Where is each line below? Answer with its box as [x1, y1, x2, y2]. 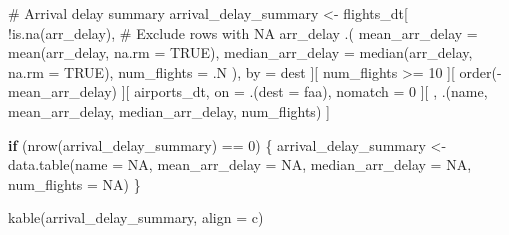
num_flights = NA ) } [8, 173, 141, 194]
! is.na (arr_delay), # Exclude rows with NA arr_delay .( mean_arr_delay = [8, 22, 478, 43]
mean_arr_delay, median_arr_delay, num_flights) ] [8, 100, 330, 121]
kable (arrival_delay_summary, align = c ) [8, 207, 264, 228]
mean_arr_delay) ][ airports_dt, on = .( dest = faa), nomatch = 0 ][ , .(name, [8, 81, 488, 102]
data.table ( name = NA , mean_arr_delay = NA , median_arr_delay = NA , [8, 154, 472, 175]
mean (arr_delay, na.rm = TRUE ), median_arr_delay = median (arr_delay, [8, 42, 473, 63]
